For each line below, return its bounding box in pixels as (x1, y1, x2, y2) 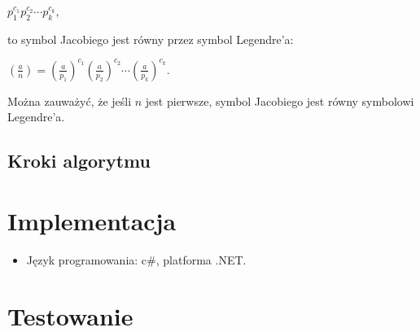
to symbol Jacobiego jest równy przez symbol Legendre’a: (7, 30, 294, 47)
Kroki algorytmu (7, 148, 151, 173)
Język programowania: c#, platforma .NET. (26, 251, 247, 268)
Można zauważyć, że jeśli (7, 92, 132, 109)
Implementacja (7, 204, 177, 238)
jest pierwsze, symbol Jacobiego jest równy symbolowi (145, 92, 414, 109)
